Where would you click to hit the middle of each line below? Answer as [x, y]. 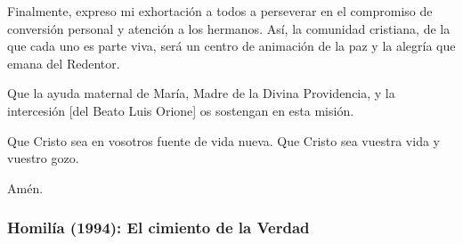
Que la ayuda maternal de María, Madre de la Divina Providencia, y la [201, 93]
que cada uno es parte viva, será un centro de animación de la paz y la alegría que [231, 46]
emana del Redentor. [64, 63]
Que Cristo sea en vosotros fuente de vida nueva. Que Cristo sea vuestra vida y [223, 140]
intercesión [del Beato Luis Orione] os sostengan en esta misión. [181, 110]
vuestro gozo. [43, 158]
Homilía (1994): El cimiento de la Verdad [158, 228]
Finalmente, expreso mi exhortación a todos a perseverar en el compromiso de [220, 11]
